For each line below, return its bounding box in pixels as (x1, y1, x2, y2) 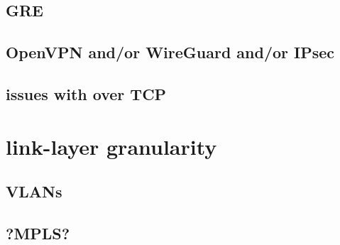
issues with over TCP (6, 82, 167, 104)
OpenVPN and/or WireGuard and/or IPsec (6, 41, 335, 63)
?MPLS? (6, 222, 70, 244)
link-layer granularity (6, 131, 217, 160)
